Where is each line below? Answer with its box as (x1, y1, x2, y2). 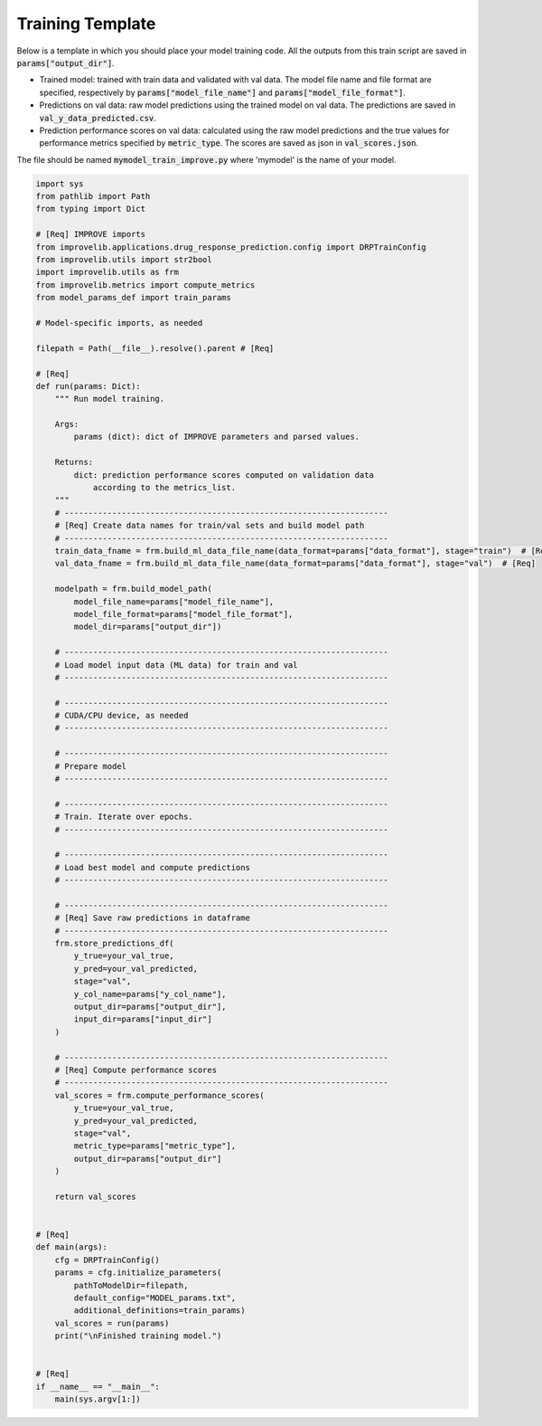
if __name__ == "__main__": (35, 1381, 160, 1392)
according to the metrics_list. (92, 482, 237, 493)
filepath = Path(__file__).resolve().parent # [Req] (35, 343, 275, 353)
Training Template (16, 14, 156, 33)
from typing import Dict (35, 204, 146, 214)
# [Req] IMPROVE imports (35, 229, 146, 240)
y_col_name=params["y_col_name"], (73, 989, 227, 999)
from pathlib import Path (35, 191, 151, 202)
